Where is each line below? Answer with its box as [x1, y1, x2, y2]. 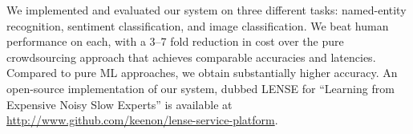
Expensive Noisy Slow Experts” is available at [6, 95, 233, 112]
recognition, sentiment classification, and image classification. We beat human [6, 17, 389, 34]
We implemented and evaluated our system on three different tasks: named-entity [6, 2, 407, 18]
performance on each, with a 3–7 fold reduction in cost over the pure [6, 33, 344, 50]
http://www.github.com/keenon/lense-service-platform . [6, 112, 278, 128]
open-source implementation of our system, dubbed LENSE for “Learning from [6, 79, 395, 96]
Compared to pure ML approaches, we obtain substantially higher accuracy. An [6, 64, 398, 81]
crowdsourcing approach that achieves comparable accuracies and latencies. [6, 48, 376, 65]
